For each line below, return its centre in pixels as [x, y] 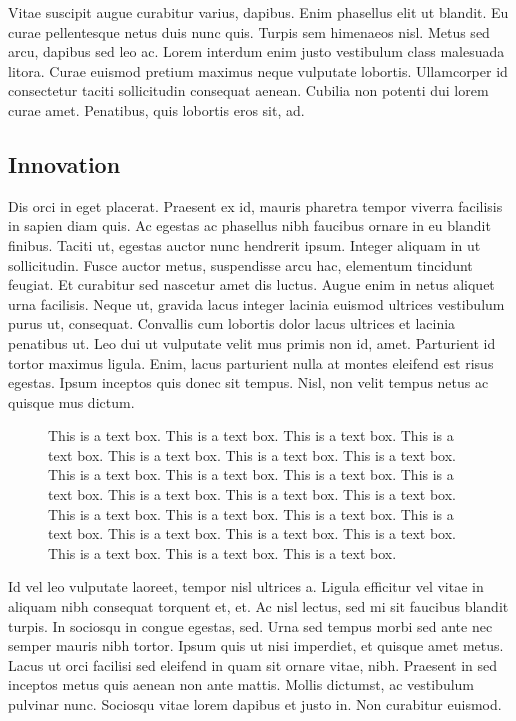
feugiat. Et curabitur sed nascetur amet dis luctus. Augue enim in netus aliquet [251, 284]
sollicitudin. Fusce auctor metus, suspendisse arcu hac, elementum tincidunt [240, 264]
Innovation [64, 163]
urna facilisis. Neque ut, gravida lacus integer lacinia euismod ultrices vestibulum [256, 303]
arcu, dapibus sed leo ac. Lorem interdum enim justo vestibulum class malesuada [256, 51]
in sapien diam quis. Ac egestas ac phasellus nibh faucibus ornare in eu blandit [249, 225]
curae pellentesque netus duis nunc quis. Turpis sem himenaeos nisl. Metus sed [249, 31]
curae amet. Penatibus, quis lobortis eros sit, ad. [156, 109]
